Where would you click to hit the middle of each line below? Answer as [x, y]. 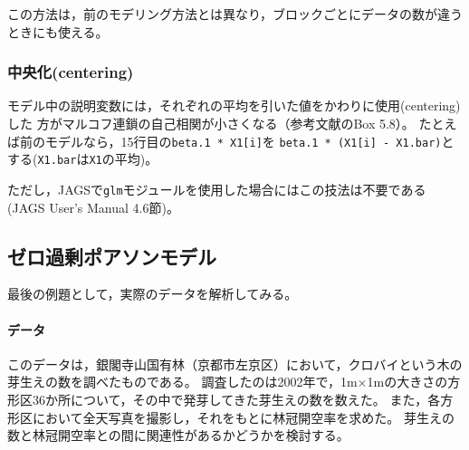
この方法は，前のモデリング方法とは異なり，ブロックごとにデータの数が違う [235, 14]
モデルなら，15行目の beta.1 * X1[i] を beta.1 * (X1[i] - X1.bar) [243, 141]
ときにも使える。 [58, 31]
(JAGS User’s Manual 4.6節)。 [93, 207]
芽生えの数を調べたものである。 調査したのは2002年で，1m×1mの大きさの [228, 382]
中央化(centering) [71, 72]
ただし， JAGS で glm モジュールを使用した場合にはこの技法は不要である [217, 189]
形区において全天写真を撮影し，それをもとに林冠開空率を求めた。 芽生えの [231, 417]
